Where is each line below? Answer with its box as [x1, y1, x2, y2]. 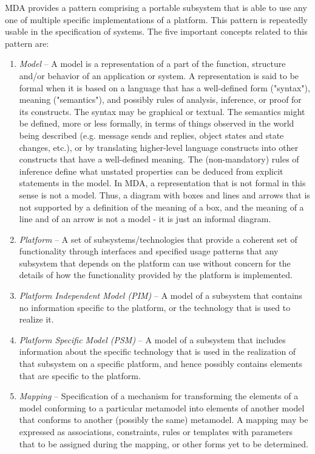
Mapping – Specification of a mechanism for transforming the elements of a [19, 389, 299, 402]
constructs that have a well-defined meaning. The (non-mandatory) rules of [19, 153, 299, 166]
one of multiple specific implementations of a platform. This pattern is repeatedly [5, 13, 308, 26]
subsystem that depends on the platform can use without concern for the [19, 256, 291, 269]
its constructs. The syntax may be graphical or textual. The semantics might [19, 105, 305, 117]
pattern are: [5, 37, 49, 49]
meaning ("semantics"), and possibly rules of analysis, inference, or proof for [19, 93, 302, 106]
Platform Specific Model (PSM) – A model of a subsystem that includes [19, 333, 286, 346]
